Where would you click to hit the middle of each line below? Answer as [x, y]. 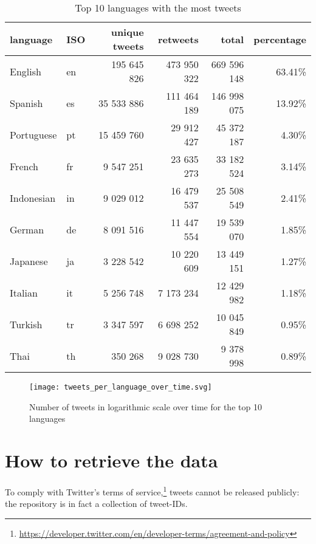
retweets [178, 39]
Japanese [29, 261]
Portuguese [33, 134]
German [27, 229]
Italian [24, 292]
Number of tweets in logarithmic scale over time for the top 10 [146, 406]
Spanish [26, 103]
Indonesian [33, 198]
